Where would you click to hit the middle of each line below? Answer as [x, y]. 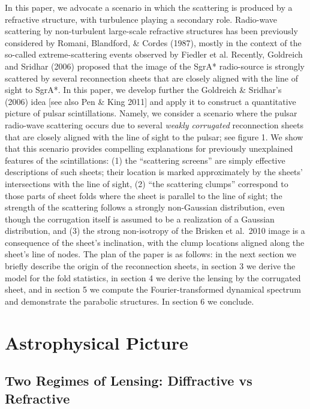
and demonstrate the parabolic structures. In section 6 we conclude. [130, 301]
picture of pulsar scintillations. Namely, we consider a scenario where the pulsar [151, 113]
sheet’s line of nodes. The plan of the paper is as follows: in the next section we [151, 254]
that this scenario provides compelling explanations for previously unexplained [149, 148]
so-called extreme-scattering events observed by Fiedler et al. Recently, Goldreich [154, 54]
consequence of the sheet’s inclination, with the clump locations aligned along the [155, 242]
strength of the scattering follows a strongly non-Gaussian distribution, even [145, 207]
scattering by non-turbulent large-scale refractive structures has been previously [151, 31]
